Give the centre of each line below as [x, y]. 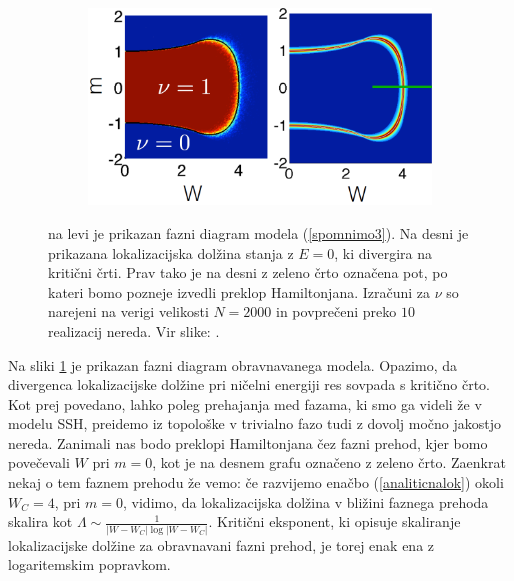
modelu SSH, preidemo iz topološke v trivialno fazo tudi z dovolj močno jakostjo [254, 423]
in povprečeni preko [336, 311]
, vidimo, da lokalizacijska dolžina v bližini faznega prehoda [306, 501]
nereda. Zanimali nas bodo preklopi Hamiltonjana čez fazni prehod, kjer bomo [248, 442]
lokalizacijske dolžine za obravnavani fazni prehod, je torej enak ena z [221, 544]
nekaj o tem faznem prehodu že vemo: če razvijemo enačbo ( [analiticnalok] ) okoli [256, 482]
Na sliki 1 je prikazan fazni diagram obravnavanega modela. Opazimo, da [233, 364]
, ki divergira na [383, 252]
